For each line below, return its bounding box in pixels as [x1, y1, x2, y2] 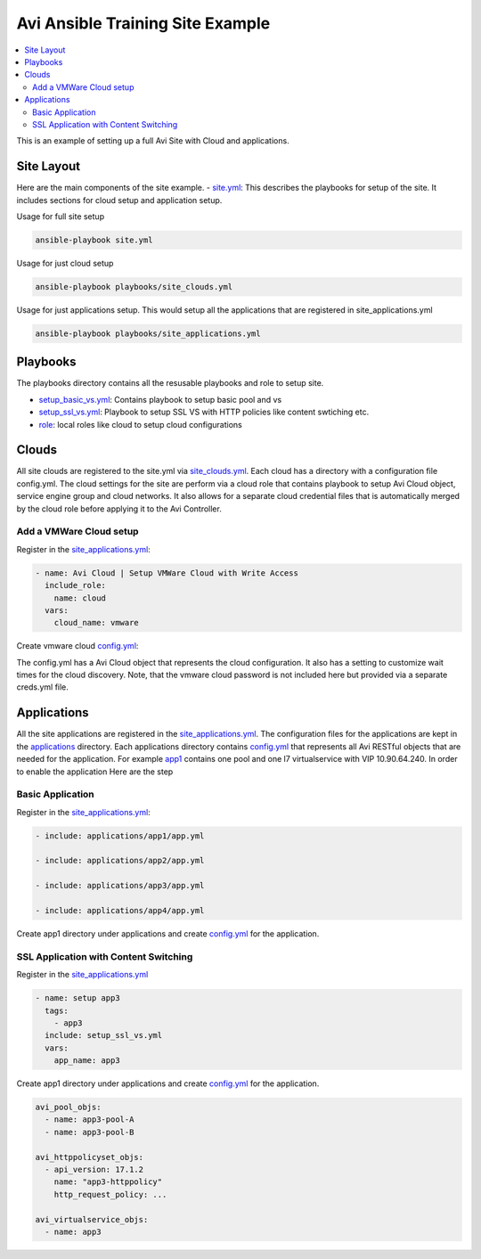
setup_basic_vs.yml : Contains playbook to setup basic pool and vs [38, 394, 282, 405]
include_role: [45, 580, 107, 591]
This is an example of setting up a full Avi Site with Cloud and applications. [16, 135, 289, 146]
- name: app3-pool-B [45, 1127, 135, 1137]
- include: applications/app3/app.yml [35, 880, 205, 891]
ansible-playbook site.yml [35, 234, 153, 245]
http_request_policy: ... [53, 1190, 167, 1199]
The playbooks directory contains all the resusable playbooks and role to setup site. [16, 378, 324, 388]
